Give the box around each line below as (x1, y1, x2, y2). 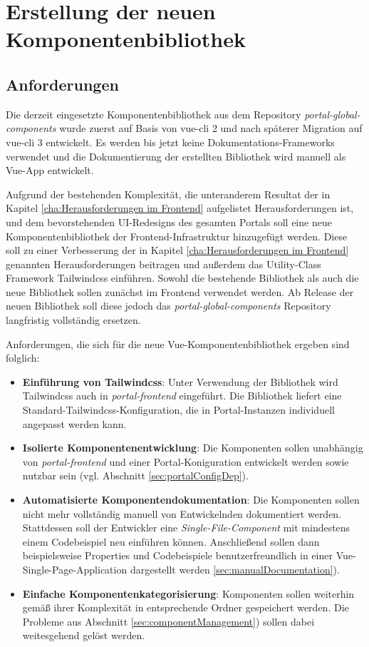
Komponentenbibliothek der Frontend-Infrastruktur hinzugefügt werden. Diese (6, 228, 348, 243)
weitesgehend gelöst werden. (22, 628, 145, 643)
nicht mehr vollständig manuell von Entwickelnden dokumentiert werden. (22, 506, 342, 521)
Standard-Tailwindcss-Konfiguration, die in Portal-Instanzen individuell (22, 402, 335, 417)
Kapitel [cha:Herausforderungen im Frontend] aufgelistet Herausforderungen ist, (6, 200, 354, 215)
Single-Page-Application (22, 561, 128, 576)
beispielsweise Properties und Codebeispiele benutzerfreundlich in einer (22, 548, 333, 563)
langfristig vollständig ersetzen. (6, 312, 141, 327)
